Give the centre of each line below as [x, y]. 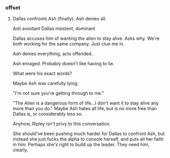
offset [13, 8]
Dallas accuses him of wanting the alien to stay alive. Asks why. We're [86, 38]
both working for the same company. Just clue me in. [68, 44]
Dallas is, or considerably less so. [48, 114]
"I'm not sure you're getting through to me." [58, 93]
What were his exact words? [42, 73]
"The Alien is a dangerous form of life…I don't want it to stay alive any [86, 103]
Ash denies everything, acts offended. [53, 54]
